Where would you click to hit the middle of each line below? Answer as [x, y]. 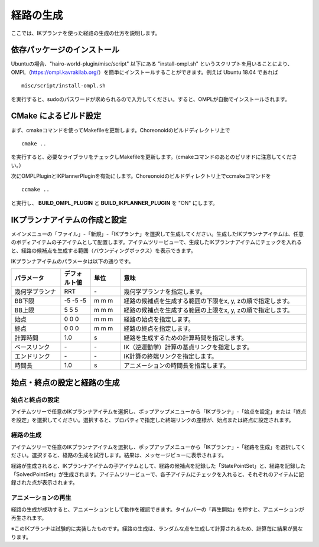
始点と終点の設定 [35, 400]
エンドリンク [32, 356]
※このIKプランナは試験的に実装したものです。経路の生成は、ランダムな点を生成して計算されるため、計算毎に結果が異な [157, 529]
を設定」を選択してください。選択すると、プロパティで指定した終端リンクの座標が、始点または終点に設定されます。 [153, 420]
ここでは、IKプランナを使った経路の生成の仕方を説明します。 [86, 33]
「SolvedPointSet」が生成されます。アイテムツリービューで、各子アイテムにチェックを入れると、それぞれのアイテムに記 [157, 474]
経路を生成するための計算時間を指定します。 [185, 338]
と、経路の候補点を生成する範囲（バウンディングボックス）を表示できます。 [103, 250]
